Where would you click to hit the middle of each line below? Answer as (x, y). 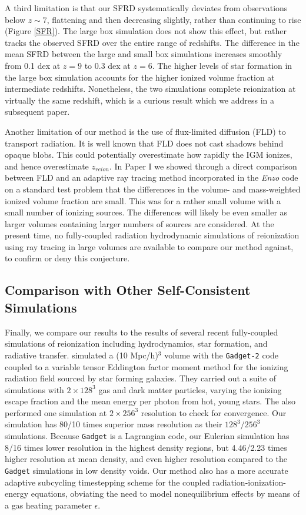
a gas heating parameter (48, 505)
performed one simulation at (56, 412)
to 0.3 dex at (107, 65)
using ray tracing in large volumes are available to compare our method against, (149, 246)
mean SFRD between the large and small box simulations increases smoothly (144, 54)
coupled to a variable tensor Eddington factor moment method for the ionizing (147, 366)
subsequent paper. (37, 112)
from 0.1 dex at (33, 65)
